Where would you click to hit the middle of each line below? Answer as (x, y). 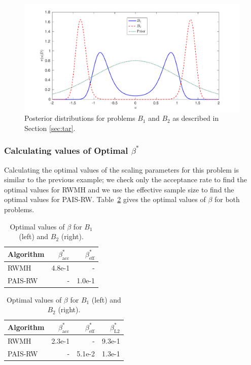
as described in (196, 118)
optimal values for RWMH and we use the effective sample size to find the (119, 189)
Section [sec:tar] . (50, 128)
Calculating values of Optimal (66, 151)
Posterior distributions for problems (80, 118)
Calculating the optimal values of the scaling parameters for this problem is (121, 169)
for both (227, 199)
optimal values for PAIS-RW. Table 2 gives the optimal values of (105, 199)
